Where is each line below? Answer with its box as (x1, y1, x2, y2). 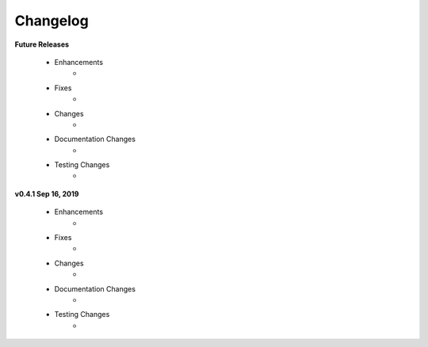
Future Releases (14, 40, 70, 49)
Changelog (14, 12, 89, 29)
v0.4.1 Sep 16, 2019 (14, 189, 79, 198)
